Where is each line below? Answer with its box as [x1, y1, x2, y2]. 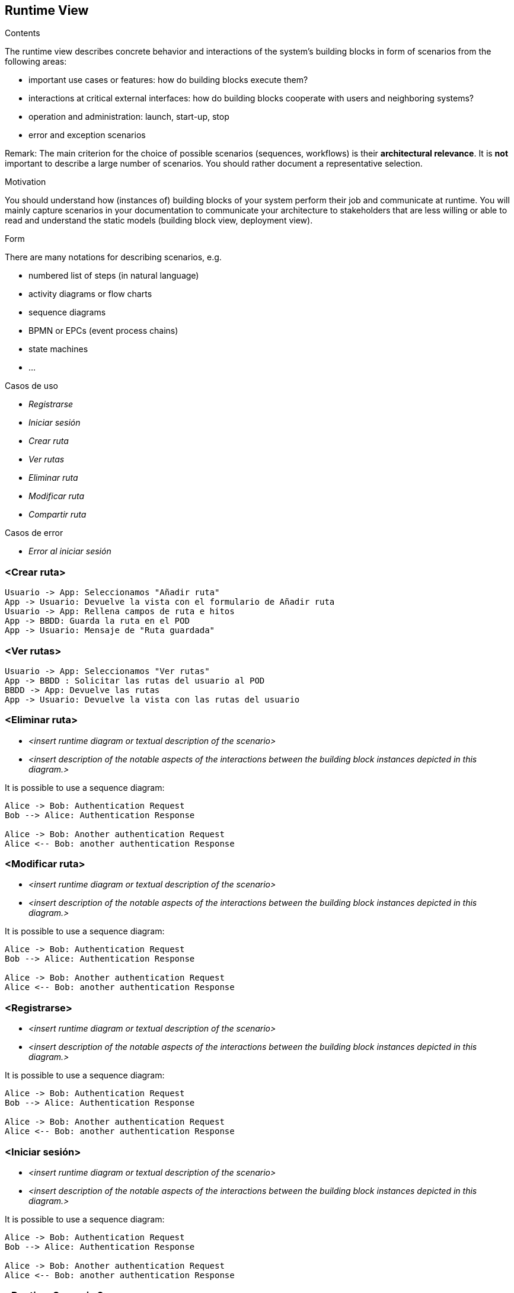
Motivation [5, 177, 46, 187]
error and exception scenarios [28, 130, 146, 141]
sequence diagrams [28, 307, 106, 318]
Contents [5, 28, 40, 39]
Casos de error [5, 528, 63, 538]
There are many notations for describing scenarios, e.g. [5, 252, 222, 263]
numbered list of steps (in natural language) [28, 270, 199, 281]
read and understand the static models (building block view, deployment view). [5, 215, 313, 226]
